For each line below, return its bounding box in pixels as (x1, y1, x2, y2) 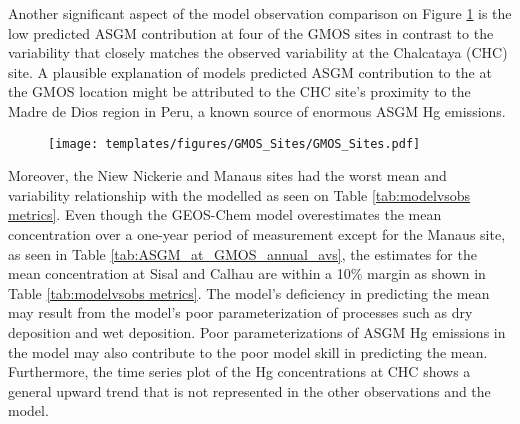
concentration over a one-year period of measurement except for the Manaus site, (8, 224, 506, 244)
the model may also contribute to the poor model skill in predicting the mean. (8, 341, 488, 362)
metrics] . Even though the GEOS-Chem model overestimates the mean (8, 204, 442, 225)
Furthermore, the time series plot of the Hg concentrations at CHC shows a (8, 361, 471, 382)
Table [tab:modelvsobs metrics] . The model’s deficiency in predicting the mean (8, 282, 490, 303)
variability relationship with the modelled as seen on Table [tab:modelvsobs (8, 184, 471, 205)
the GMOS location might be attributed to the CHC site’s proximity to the (8, 81, 471, 102)
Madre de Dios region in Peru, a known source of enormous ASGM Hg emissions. (8, 100, 506, 121)
